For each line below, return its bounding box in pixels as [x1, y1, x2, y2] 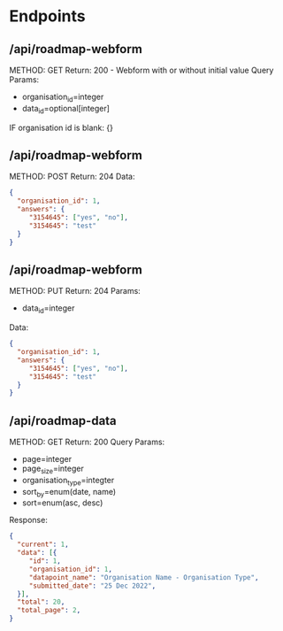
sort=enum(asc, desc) [21, 497, 103, 508]
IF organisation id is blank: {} [9, 122, 113, 133]
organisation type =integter [21, 474, 115, 488]
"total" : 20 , [17, 597, 65, 607]
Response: [9, 515, 49, 526]
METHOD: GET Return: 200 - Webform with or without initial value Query [9, 65, 274, 75]
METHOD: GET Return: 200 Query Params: [9, 436, 165, 448]
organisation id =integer [21, 91, 104, 104]
